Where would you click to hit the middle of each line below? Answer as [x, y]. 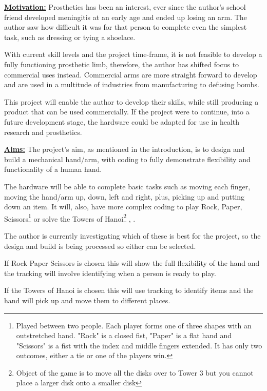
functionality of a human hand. [53, 169]
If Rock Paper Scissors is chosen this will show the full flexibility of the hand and [132, 263]
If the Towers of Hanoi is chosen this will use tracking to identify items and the [129, 290]
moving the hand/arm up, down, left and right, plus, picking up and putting [125, 196]
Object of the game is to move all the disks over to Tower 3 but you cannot [135, 372]
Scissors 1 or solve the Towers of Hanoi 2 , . [70, 218]
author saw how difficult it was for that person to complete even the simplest [126, 27]
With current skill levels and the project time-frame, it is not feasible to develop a [133, 54]
